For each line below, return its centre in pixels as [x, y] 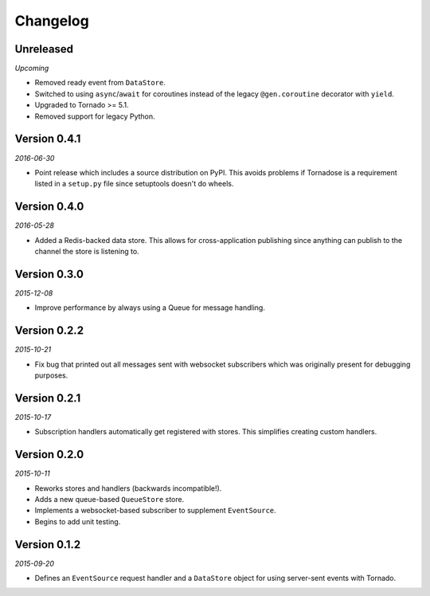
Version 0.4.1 [48, 139]
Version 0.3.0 [49, 274]
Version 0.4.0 [49, 207]
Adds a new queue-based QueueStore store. [109, 499]
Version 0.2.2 [49, 331]
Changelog [52, 21]
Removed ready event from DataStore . [100, 83]
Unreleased [44, 49]
